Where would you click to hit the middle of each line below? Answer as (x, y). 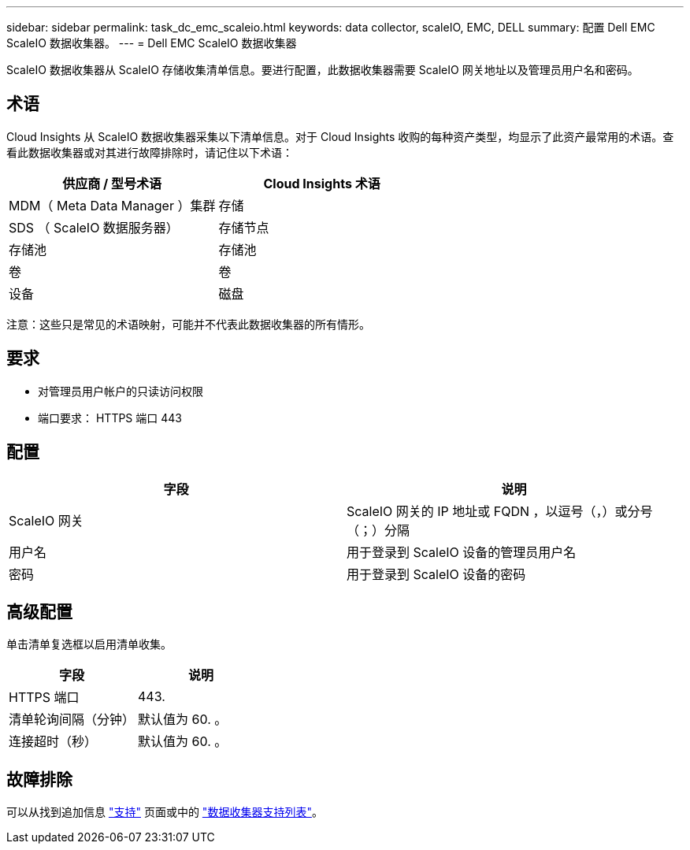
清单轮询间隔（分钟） (72, 720)
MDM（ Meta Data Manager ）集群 (112, 205)
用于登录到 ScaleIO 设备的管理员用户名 (462, 552)
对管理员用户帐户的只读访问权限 (121, 391)
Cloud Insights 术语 (322, 183)
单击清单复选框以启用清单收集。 (89, 644)
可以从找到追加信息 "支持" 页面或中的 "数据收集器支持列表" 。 (165, 812)
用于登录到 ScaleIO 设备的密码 (436, 574)
